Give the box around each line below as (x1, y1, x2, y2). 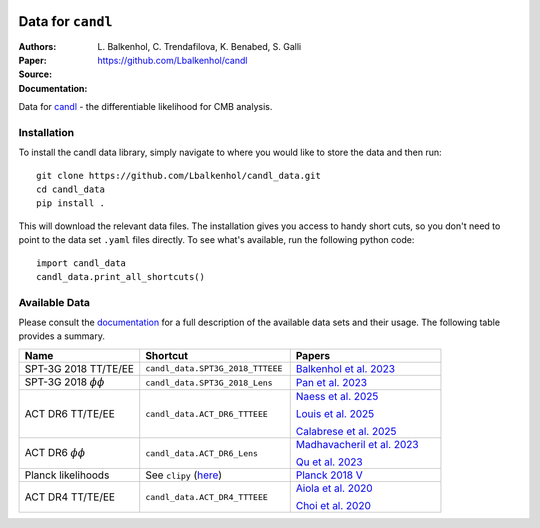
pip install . (36, 198, 105, 209)
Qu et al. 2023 (295, 455, 364, 469)
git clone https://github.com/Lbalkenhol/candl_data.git (36, 170, 322, 181)
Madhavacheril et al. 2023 (295, 438, 419, 452)
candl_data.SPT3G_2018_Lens (145, 377, 274, 388)
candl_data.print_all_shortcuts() (36, 271, 205, 282)
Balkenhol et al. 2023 (295, 361, 395, 375)
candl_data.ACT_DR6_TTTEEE (145, 408, 269, 419)
